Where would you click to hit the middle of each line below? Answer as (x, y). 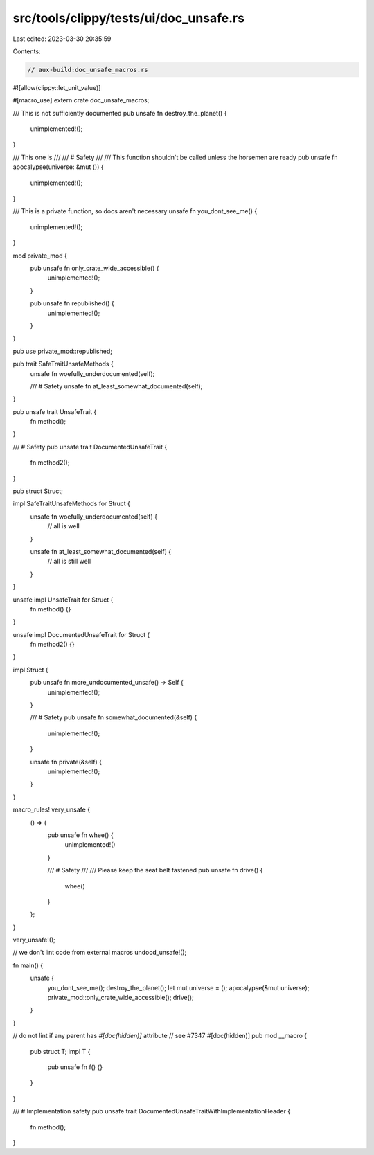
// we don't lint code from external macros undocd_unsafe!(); (100, 953)
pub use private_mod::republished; (62, 351)
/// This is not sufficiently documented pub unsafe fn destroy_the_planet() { (120, 113)
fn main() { (28, 965)
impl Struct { (30, 670)
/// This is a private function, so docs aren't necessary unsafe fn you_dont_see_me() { (135, 211)
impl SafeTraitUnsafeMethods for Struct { (72, 504)
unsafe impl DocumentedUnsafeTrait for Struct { (81, 634)
